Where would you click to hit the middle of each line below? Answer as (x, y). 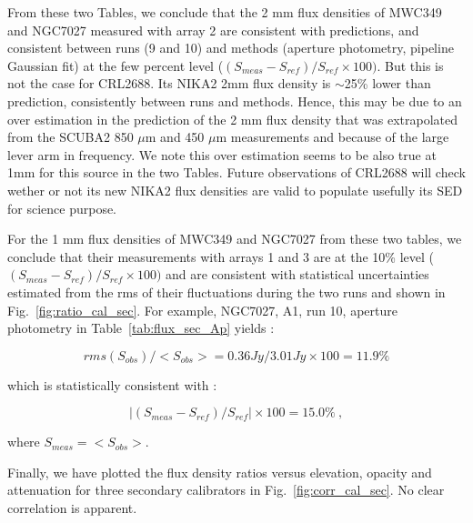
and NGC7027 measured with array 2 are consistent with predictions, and (213, 30)
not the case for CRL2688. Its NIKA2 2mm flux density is (169, 83)
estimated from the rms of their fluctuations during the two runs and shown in (226, 292)
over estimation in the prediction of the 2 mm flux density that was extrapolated (233, 119)
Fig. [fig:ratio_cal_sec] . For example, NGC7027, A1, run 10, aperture (202, 310)
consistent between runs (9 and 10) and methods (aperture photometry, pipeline (231, 48)
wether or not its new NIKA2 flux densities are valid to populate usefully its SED (235, 190)
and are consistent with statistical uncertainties (297, 274)
